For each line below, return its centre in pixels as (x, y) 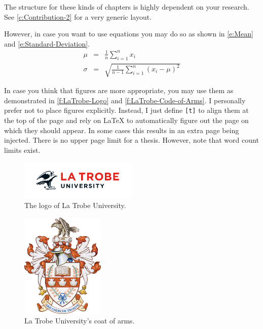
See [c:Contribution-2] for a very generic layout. (78, 16)
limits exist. (22, 150)
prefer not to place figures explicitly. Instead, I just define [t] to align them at (126, 110)
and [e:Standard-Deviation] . (47, 43)
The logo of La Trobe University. (75, 205)
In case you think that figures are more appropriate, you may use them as (119, 90)
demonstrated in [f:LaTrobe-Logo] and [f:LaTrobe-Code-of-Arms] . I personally (125, 100)
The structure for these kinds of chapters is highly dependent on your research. (127, 7)
